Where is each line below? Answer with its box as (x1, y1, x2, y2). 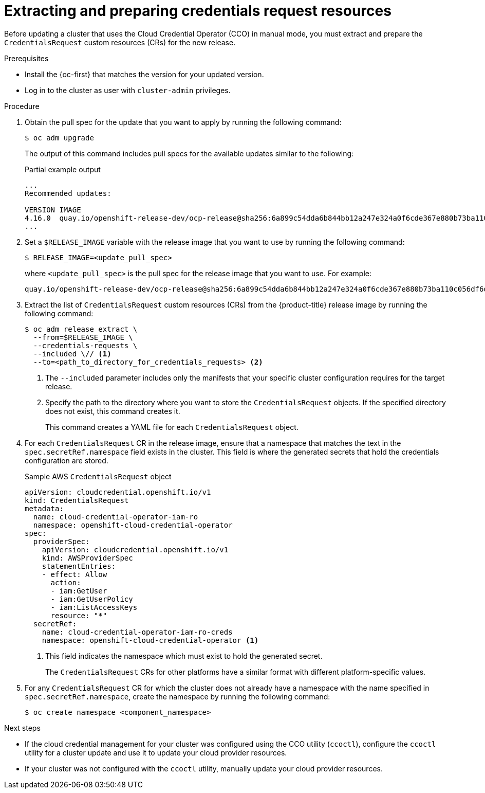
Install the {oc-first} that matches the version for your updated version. (25, 69, 264, 79)
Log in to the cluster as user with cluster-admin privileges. (25, 85, 231, 95)
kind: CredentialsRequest (25, 496, 129, 504)
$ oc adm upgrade (25, 133, 94, 142)
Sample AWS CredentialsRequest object (25, 472, 172, 481)
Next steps (4, 723, 41, 732)
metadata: (25, 504, 64, 513)
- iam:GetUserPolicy (50, 594, 133, 603)
